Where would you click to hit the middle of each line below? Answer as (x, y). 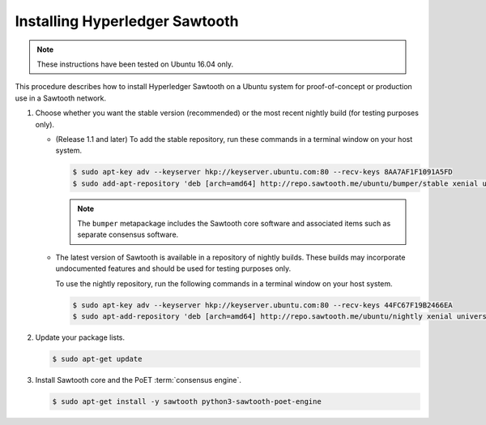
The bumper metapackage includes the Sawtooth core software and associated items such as (234, 224)
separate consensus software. (128, 234)
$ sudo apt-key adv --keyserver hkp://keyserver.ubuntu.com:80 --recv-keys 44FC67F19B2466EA (262, 305)
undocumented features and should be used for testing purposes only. (173, 268)
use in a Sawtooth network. (61, 98)
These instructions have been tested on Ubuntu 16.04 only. (135, 64)
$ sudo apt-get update (97, 358)
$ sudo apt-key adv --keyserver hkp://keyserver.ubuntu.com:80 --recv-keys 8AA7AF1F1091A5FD (262, 172)
